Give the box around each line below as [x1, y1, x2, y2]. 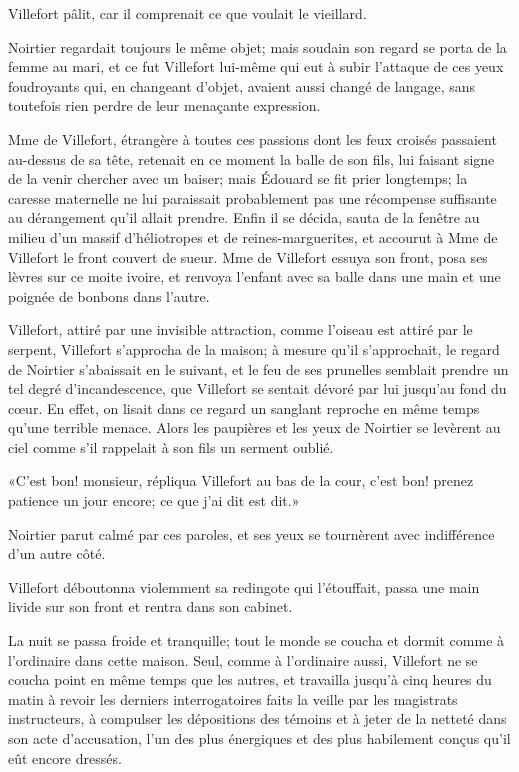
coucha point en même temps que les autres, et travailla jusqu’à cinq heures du [8, 669, 492, 690]
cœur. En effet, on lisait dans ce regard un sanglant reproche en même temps [8, 397, 480, 418]
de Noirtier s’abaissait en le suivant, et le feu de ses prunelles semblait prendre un [8, 358, 509, 379]
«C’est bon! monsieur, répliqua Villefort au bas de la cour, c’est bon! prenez [8, 470, 474, 491]
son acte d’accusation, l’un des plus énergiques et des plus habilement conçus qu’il [8, 728, 511, 748]
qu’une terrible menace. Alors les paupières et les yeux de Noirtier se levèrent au [8, 417, 501, 438]
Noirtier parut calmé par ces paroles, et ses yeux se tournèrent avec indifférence [8, 523, 495, 544]
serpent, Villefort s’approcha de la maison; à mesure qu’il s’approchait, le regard [8, 338, 500, 359]
